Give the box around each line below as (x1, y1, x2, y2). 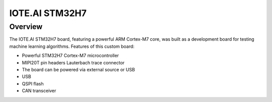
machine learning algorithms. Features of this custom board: (9, 43, 134, 49)
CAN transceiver (22, 88, 56, 94)
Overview (9, 22, 43, 31)
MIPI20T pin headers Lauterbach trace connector (22, 59, 125, 65)
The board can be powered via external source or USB (22, 66, 135, 72)
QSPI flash (22, 80, 44, 86)
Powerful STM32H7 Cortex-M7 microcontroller (22, 53, 119, 59)
